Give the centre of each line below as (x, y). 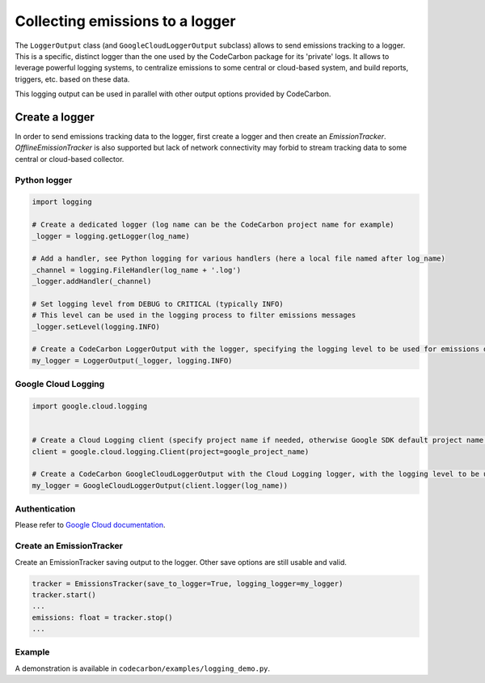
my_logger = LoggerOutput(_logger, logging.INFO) (132, 361)
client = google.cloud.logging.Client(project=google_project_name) (171, 452)
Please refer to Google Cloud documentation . (90, 525)
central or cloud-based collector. (70, 159)
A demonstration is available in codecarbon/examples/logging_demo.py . (143, 668)
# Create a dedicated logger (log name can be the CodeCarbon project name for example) (213, 225)
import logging (62, 202)
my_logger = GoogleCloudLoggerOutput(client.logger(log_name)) (160, 485)
